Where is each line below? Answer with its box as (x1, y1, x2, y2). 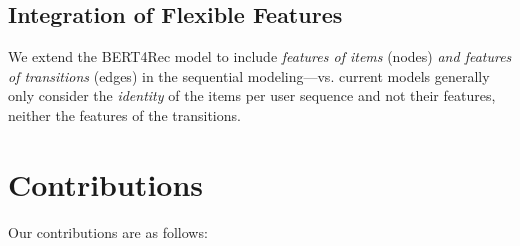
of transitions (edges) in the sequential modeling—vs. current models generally (8, 65, 490, 86)
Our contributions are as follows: (8, 221, 208, 242)
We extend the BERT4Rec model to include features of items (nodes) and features (8, 46, 512, 67)
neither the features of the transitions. (8, 104, 241, 125)
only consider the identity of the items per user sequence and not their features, (8, 85, 496, 106)
